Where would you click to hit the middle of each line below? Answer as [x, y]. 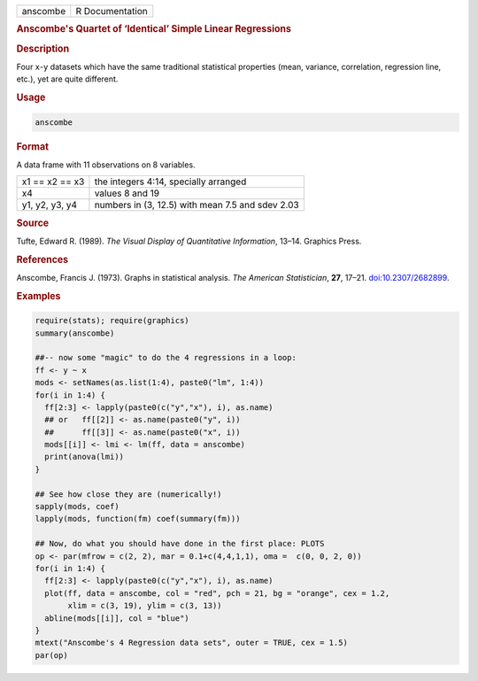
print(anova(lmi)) [84, 457]
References [42, 259]
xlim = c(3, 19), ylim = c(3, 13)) [145, 606]
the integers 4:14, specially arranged [170, 182]
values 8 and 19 [127, 193]
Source [33, 223]
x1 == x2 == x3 [53, 182]
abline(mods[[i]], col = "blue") [117, 618]
